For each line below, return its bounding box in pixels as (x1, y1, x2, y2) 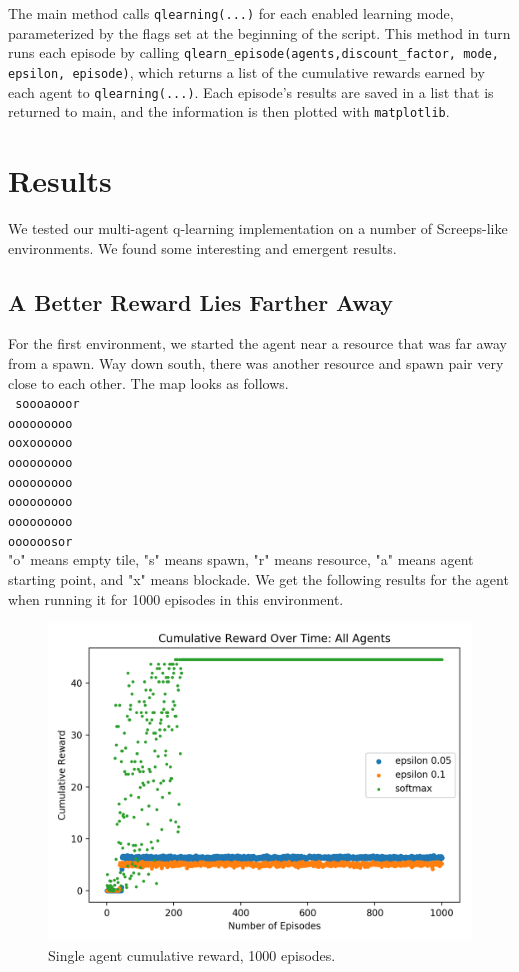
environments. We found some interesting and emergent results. (8, 237, 397, 258)
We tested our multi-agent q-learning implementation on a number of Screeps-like (8, 218, 508, 238)
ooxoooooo (8, 436, 73, 451)
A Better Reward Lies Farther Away (8, 286, 393, 317)
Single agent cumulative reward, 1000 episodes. (48, 944, 336, 965)
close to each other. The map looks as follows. (8, 372, 289, 393)
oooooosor (8, 534, 73, 549)
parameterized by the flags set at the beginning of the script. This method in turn (8, 22, 511, 43)
